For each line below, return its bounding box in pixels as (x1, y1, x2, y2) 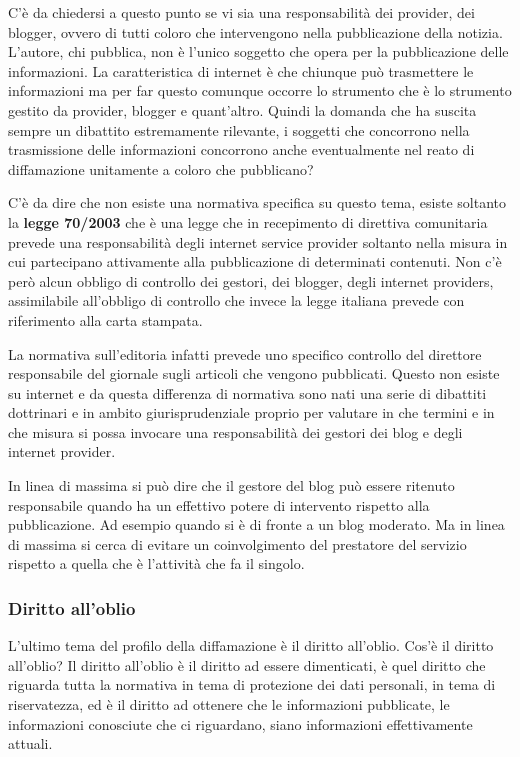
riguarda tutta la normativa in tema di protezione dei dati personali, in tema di (8, 674, 496, 695)
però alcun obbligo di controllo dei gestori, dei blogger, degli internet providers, (8, 270, 494, 291)
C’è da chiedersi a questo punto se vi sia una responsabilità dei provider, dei (8, 2, 475, 22)
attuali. (8, 733, 53, 754)
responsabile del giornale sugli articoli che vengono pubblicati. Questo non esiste (8, 363, 500, 384)
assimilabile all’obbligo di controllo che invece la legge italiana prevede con (8, 290, 465, 311)
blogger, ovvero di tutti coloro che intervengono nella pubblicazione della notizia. (8, 21, 503, 42)
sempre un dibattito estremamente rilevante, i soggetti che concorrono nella (8, 119, 470, 140)
